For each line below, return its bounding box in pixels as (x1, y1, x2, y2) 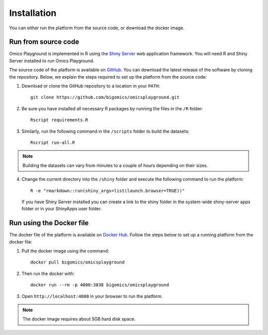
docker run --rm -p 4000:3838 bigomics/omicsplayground (30, 282, 169, 288)
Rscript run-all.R (30, 140, 75, 145)
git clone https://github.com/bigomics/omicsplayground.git (30, 94, 180, 100)
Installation (9, 7, 57, 18)
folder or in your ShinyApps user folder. (21, 206, 102, 212)
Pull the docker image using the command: (21, 248, 109, 253)
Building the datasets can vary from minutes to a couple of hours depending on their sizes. (22, 162, 208, 168)
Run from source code (9, 38, 79, 46)
